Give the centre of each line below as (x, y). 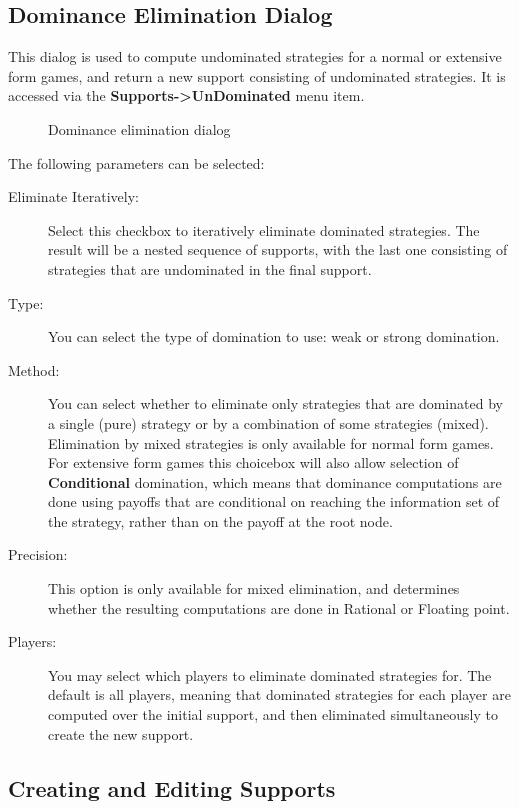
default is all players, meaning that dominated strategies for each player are (279, 694)
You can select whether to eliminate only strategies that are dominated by (275, 403)
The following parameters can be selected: (136, 162)
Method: (34, 369)
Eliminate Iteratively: (73, 196)
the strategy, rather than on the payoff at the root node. (220, 520)
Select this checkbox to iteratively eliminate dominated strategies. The (264, 229)
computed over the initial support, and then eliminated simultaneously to (273, 714)
